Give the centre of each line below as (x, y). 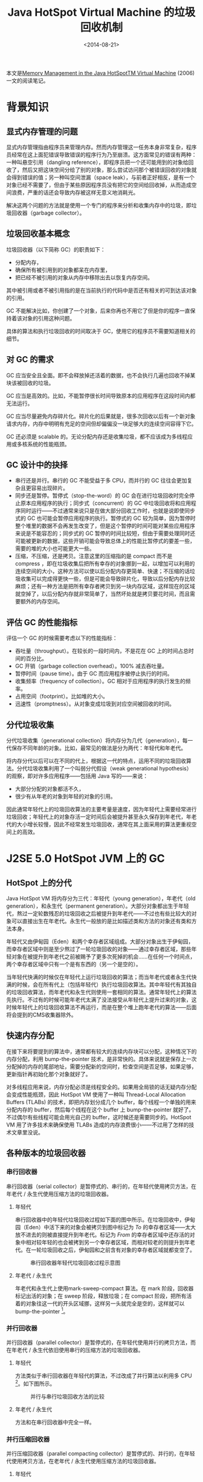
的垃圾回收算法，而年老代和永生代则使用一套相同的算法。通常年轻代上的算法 (101, 992)
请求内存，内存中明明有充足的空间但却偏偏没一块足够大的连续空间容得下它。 (101, 423)
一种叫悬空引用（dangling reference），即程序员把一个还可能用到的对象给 (97, 162)
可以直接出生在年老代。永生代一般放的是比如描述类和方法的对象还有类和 (101, 921)
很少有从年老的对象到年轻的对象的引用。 (65, 796)
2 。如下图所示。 (35, 1383)
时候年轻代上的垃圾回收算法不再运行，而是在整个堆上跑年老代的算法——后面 (101, 1007)
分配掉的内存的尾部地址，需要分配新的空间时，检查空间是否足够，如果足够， (101, 1066)
